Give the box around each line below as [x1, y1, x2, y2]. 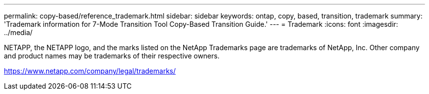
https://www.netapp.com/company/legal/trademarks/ [4, 67, 176, 75]
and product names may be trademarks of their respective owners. [4, 52, 220, 60]
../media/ [4, 28, 33, 37]
